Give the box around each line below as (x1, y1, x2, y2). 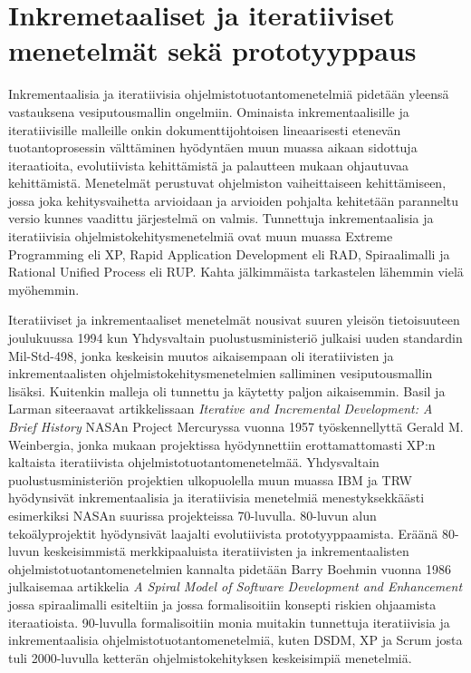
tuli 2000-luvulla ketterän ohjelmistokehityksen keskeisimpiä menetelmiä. (8, 648, 412, 667)
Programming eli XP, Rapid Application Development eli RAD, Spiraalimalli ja (8, 244, 450, 263)
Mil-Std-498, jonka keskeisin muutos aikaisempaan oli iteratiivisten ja (8, 346, 394, 365)
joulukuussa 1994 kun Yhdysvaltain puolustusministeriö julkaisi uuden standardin (8, 328, 463, 347)
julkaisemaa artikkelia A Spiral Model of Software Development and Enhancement (8, 577, 463, 596)
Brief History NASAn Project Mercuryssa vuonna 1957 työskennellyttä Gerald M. (8, 417, 464, 435)
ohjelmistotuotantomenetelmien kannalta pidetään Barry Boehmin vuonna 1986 (8, 559, 452, 578)
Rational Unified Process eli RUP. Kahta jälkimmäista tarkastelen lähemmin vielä (8, 262, 464, 281)
